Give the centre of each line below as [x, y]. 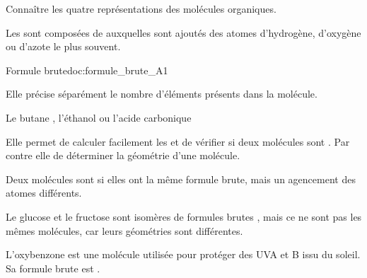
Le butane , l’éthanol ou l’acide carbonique [99, 117]
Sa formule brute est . [53, 268]
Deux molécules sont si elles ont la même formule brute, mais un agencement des [181, 179]
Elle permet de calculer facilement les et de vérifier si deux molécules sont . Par [178, 141]
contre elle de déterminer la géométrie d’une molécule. [123, 155]
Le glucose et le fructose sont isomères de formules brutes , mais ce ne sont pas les [184, 216]
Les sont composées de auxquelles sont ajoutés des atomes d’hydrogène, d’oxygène [183, 32]
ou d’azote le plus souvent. [63, 46]
